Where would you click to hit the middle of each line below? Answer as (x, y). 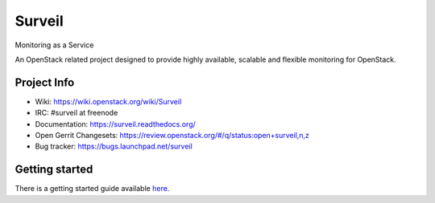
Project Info (45, 82)
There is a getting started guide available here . (92, 189)
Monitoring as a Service (54, 45)
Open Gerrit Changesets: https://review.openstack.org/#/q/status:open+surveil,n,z (172, 136)
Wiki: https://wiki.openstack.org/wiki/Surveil (108, 101)
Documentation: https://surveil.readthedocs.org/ (116, 124)
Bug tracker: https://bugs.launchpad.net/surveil (114, 146)
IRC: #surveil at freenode (77, 113)
